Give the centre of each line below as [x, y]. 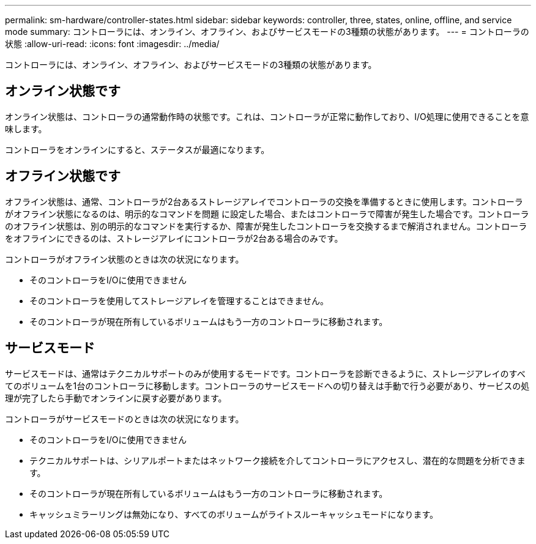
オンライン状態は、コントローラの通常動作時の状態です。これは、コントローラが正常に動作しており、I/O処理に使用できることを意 [267, 116]
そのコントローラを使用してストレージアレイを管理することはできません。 [179, 300]
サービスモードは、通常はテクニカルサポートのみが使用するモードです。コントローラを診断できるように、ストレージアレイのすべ [265, 373]
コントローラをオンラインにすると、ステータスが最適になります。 [137, 149]
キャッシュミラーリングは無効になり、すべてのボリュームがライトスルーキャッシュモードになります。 [234, 514]
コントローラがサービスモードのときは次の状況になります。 [125, 419]
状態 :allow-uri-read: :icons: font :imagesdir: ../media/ [112, 44]
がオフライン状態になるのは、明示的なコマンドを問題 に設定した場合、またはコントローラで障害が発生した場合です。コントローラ [267, 214]
